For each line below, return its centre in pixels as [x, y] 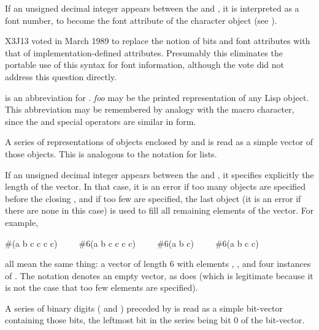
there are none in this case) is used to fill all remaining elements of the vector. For [159, 210]
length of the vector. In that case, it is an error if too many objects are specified [156, 186]
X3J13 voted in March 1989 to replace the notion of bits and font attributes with [158, 41]
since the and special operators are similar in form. [101, 121]
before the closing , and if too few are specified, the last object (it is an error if [153, 198]
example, [22, 222]
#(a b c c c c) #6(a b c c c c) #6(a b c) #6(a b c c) [132, 243]
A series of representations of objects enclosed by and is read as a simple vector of [159, 142]
